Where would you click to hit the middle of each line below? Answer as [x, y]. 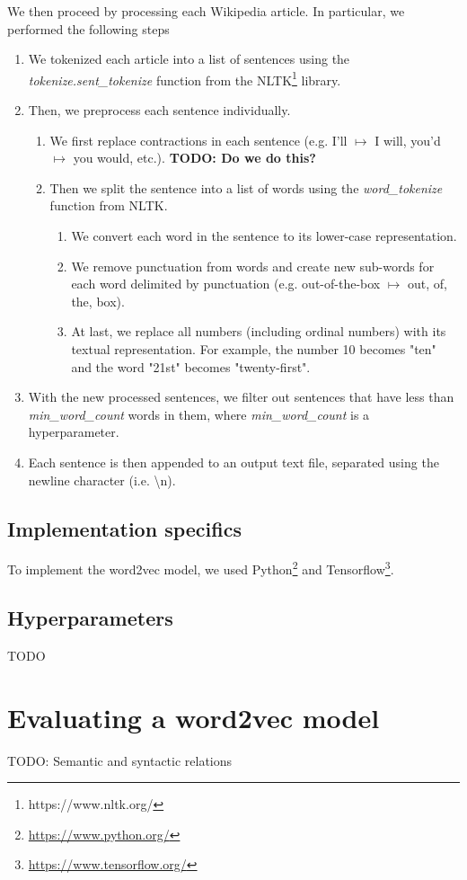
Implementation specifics [124, 528]
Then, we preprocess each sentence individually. [159, 110]
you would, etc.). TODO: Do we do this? [194, 158]
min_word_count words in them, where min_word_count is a [199, 414]
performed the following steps [88, 28]
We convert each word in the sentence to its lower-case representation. [264, 236]
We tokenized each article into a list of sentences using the [189, 59]
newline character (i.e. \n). [102, 480]
